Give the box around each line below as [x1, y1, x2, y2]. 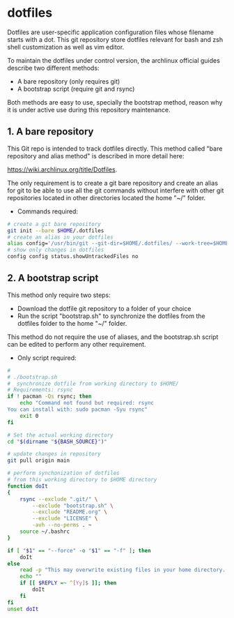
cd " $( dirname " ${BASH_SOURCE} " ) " [7, 438, 108, 445]
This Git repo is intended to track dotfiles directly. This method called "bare [7, 144, 223, 153]
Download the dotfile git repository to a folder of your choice [17, 304, 192, 312]
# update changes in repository [7, 451, 101, 458]
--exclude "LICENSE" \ [32, 515, 98, 522]
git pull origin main [7, 457, 70, 465]
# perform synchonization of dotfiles [7, 469, 120, 477]
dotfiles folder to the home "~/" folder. [17, 319, 127, 327]
